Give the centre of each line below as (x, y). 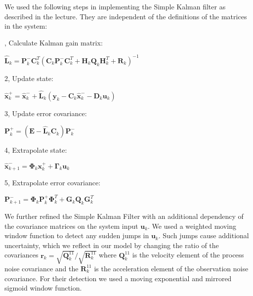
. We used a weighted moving (192, 226)
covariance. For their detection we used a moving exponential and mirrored (118, 278)
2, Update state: (29, 78)
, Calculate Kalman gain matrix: (54, 42)
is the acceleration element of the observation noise (171, 268)
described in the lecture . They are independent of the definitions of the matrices (126, 16)
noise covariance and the (42, 268)
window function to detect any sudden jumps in (77, 235)
